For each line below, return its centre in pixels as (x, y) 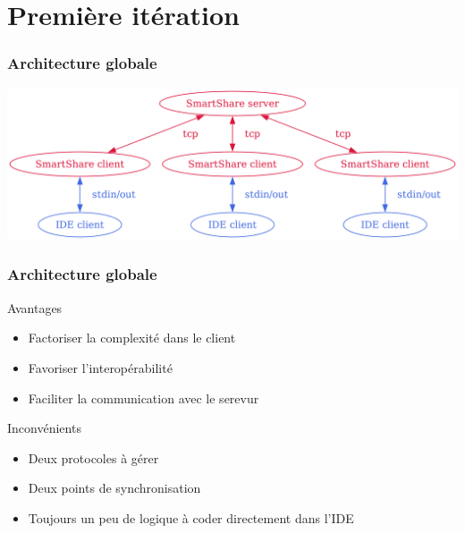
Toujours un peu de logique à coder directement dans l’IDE (191, 517)
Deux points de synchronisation (114, 488)
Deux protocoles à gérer (93, 457)
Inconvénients (44, 428)
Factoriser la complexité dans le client (132, 338)
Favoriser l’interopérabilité (100, 367)
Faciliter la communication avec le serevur (144, 398)
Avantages (35, 307)
